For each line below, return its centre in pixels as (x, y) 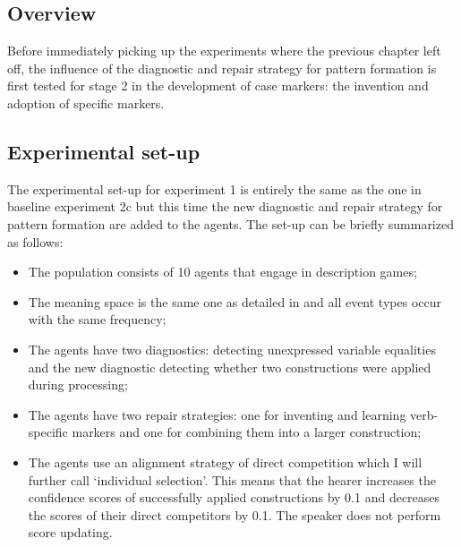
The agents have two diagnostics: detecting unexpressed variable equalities (232, 349)
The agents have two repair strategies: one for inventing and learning (217, 414)
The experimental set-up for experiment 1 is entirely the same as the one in (214, 188)
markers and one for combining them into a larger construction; (247, 432)
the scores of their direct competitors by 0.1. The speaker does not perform (235, 514)
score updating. (70, 532)
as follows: (35, 241)
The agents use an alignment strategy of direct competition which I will (225, 462)
